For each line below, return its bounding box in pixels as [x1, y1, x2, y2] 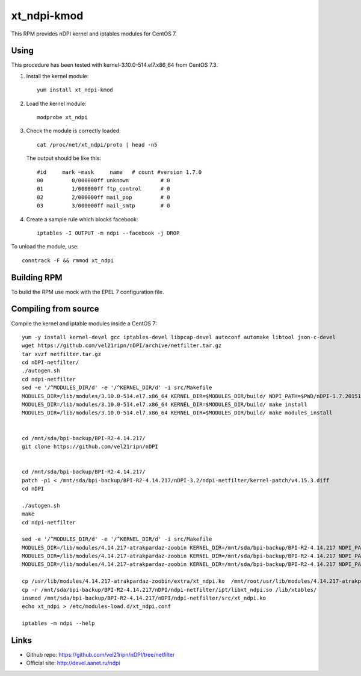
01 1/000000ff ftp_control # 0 [37, 185, 171, 192]
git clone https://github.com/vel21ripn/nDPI [22, 443, 159, 450]
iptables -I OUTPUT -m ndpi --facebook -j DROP [37, 229, 180, 236]
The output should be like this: [26, 155, 102, 162]
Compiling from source [11, 304, 99, 314]
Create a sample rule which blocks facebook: [26, 215, 138, 223]
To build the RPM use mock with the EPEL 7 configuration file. [11, 288, 165, 295]
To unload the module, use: [11, 243, 79, 250]
